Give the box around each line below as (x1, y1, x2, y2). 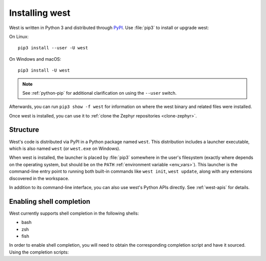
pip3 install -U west (18, 68, 70, 74)
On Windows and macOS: (9, 56, 62, 62)
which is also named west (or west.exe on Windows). (9, 146, 121, 151)
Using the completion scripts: (9, 249, 69, 255)
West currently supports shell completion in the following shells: (9, 210, 139, 216)
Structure (9, 126, 39, 134)
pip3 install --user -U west (18, 45, 88, 51)
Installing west (9, 7, 71, 18)
